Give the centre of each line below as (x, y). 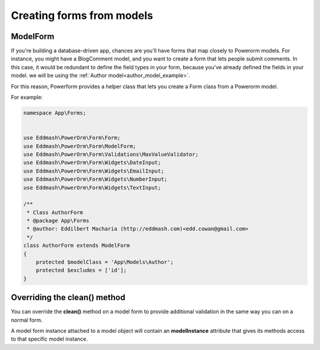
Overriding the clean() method (68, 298)
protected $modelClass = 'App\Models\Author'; (105, 262)
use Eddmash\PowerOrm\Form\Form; (72, 138)
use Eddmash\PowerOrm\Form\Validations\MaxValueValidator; (111, 154)
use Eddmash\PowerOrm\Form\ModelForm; (80, 146)
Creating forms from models (82, 15)
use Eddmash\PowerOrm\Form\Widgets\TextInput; (92, 187)
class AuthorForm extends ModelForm (77, 245)
